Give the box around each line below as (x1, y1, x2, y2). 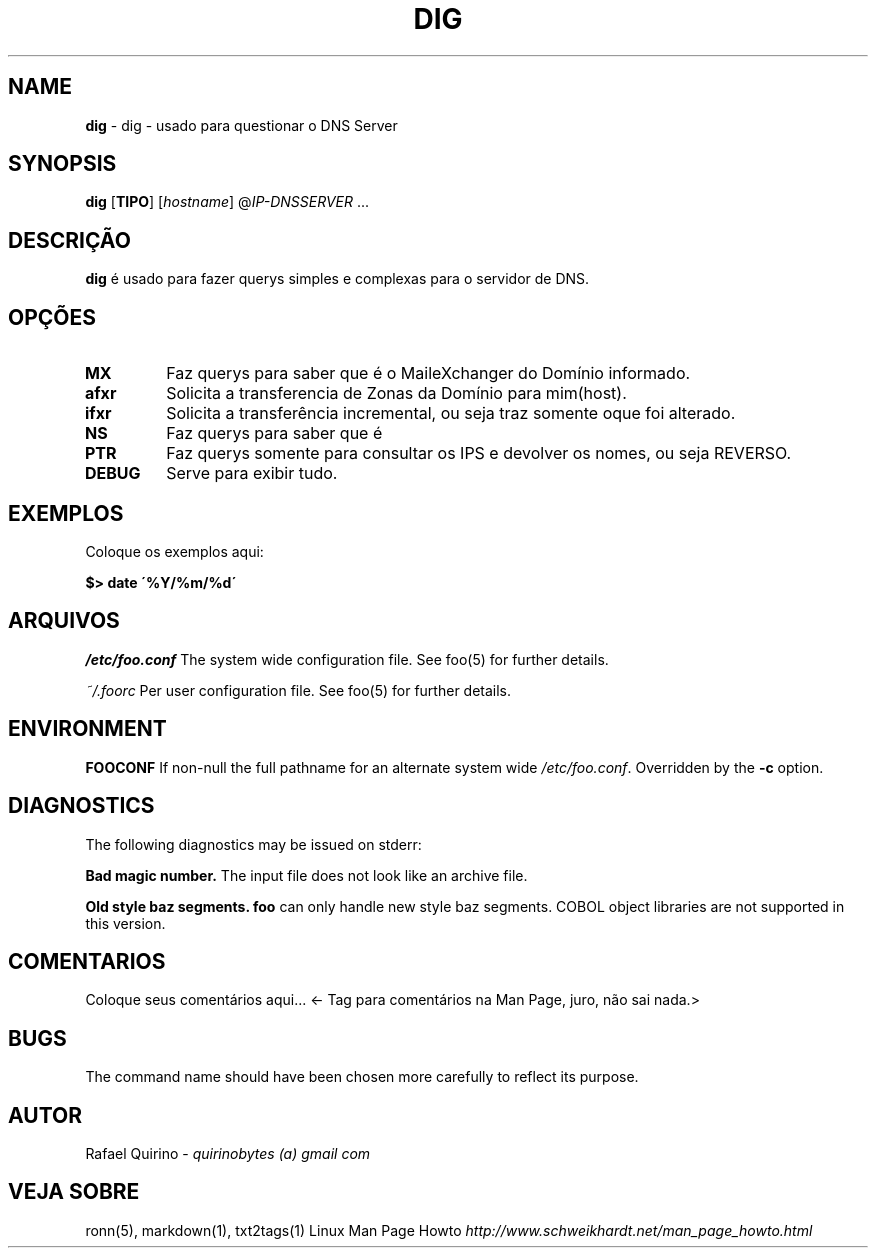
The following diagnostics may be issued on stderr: (85, 835, 422, 853)
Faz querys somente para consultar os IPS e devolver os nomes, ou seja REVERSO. (166, 443, 792, 464)
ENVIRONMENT (8, 716, 167, 742)
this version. (85, 914, 166, 932)
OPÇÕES (8, 304, 97, 330)
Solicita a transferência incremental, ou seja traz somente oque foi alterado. (166, 403, 736, 424)
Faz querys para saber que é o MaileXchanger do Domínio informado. (166, 363, 691, 384)
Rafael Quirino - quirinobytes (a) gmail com (85, 1145, 371, 1163)
